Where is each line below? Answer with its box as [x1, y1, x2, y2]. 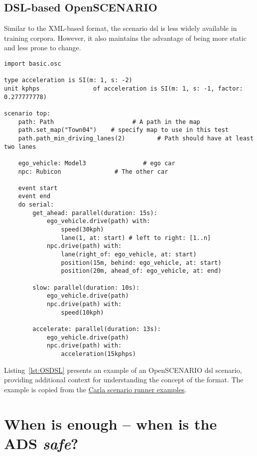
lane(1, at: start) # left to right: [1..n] [61, 234, 211, 241]
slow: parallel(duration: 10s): [32, 284, 140, 291]
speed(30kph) [61, 226, 104, 233]
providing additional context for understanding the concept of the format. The [4, 374, 244, 385]
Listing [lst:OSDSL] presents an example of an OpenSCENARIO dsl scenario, [4, 364, 242, 375]
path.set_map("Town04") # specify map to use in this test [18, 126, 229, 134]
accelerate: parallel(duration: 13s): [32, 325, 161, 333]
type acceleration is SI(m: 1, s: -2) [4, 77, 132, 84]
